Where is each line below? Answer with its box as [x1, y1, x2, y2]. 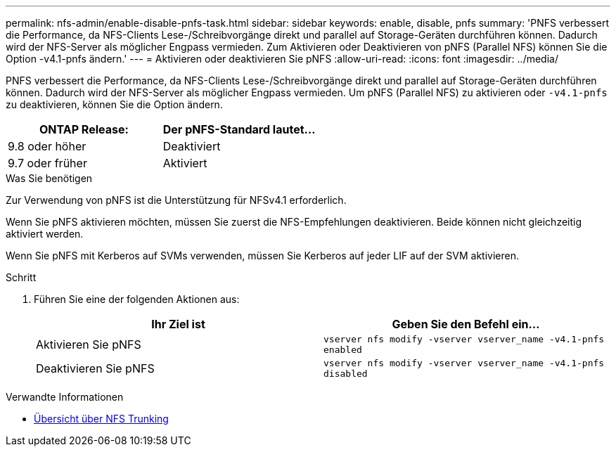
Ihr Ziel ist [151, 317, 205, 331]
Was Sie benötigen [6, 172, 93, 184]
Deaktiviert [162, 139, 221, 153]
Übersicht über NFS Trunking [34, 413, 169, 425]
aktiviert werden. [6, 228, 84, 240]
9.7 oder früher [8, 156, 87, 170]
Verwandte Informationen [6, 391, 124, 403]
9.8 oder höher [8, 139, 86, 153]
